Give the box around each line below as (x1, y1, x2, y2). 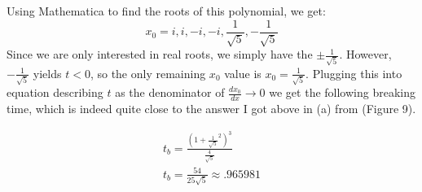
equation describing (7, 84, 103, 101)
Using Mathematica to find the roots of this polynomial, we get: (7, 2, 326, 19)
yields (33, 64, 62, 81)
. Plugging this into (306, 64, 402, 81)
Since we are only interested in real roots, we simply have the (7, 46, 313, 63)
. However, (339, 46, 392, 63)
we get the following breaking (269, 84, 415, 101)
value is (224, 64, 262, 81)
